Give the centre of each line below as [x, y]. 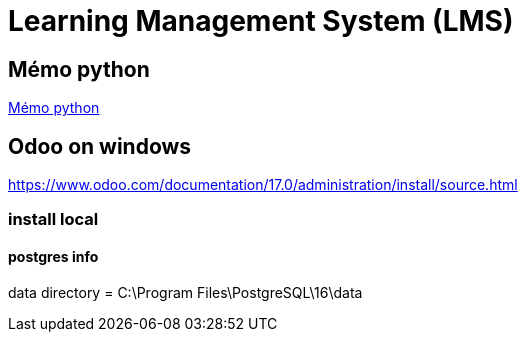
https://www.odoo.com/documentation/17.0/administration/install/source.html [263, 185]
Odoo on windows [100, 146]
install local [53, 219]
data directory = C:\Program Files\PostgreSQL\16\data [185, 292]
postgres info [53, 256]
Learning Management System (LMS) [261, 21]
